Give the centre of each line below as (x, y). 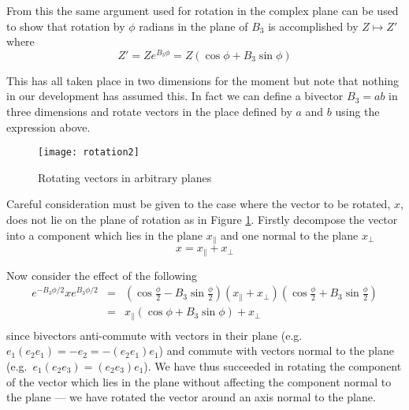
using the (357, 112)
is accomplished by (313, 26)
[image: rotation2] (89, 153)
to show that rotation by (66, 26)
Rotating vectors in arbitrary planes (125, 177)
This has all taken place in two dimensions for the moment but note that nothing (203, 80)
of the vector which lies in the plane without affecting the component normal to (199, 381)
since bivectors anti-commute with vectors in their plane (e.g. (154, 335)
